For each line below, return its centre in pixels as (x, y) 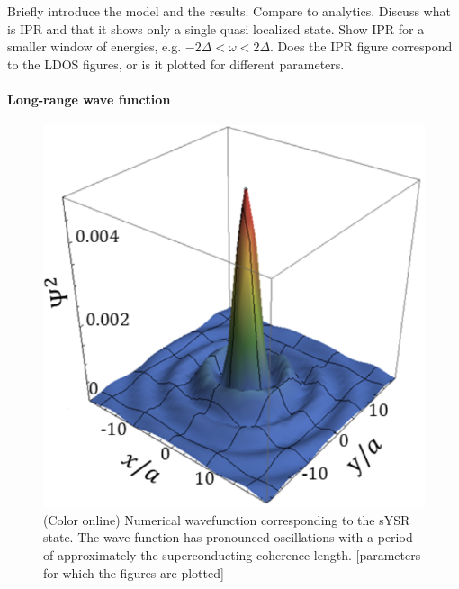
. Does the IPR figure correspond (361, 46)
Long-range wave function (89, 99)
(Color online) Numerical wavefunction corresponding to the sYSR (227, 519)
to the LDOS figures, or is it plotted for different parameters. (176, 63)
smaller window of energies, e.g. (94, 46)
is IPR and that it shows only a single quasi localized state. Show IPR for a (216, 28)
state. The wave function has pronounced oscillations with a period (228, 537)
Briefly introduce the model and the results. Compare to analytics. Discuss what (229, 11)
